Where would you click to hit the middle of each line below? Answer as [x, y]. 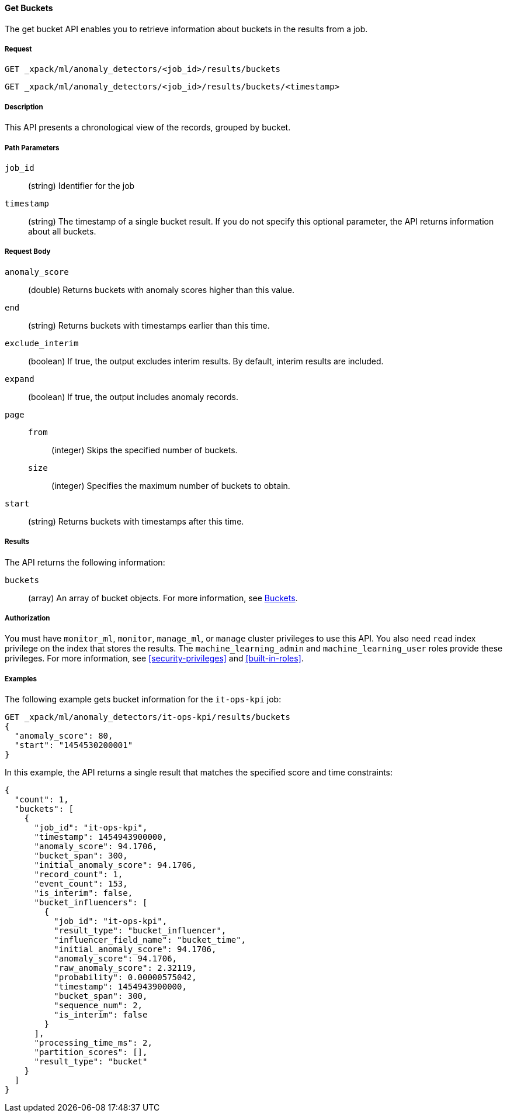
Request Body [28, 252]
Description [24, 107]
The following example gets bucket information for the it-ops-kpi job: [143, 699]
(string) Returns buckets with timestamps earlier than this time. [149, 325]
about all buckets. [62, 231]
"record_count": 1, [79, 875]
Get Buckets [29, 8]
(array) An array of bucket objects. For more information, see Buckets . [163, 598]
